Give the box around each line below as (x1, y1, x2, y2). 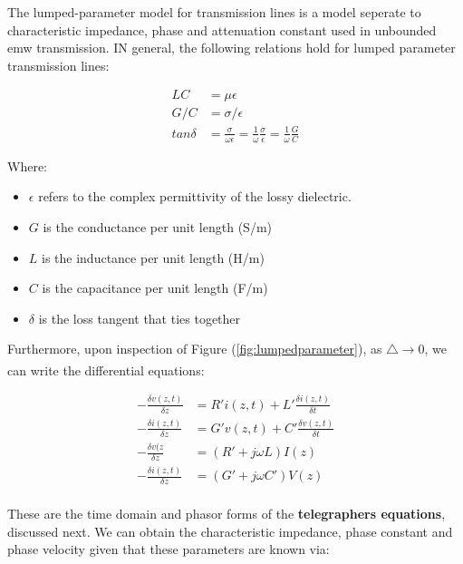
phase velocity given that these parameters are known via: (7, 540, 330, 559)
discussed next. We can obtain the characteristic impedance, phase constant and (7, 521, 453, 540)
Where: (7, 156, 47, 175)
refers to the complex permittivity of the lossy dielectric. (38, 187, 352, 206)
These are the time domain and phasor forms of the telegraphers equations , (7, 504, 446, 523)
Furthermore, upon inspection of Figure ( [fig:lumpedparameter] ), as (7, 339, 382, 358)
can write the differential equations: (7, 360, 205, 379)
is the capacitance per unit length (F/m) (42, 278, 268, 297)
